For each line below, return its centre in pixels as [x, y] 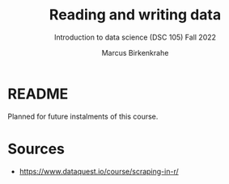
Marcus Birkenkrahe [135, 52]
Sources [36, 149]
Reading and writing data [135, 15]
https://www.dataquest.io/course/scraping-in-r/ [99, 171]
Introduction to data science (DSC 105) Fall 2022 [135, 37]
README [38, 94]
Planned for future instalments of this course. [83, 116]
